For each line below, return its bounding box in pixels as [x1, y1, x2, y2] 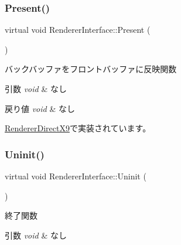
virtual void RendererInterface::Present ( [5, 23, 151, 36]
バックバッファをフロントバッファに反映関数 [5, 63, 177, 75]
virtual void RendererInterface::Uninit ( [5, 170, 146, 182]
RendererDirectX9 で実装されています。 [5, 122, 151, 134]
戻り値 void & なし [5, 102, 75, 114]
